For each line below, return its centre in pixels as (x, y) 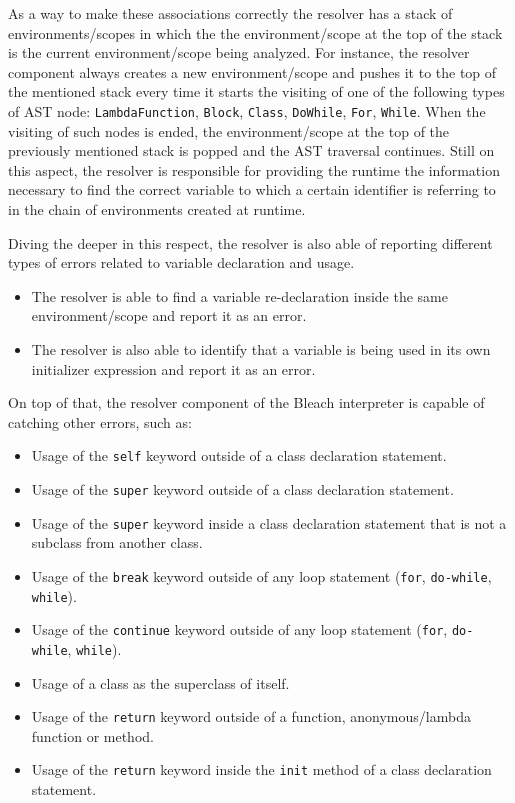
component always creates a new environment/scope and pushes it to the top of (252, 71)
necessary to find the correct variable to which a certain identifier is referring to (252, 189)
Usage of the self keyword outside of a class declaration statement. (239, 455)
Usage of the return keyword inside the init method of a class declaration (261, 769)
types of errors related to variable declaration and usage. (181, 262)
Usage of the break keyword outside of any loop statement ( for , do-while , (261, 575)
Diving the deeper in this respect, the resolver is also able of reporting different (250, 242)
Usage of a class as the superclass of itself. (160, 682)
